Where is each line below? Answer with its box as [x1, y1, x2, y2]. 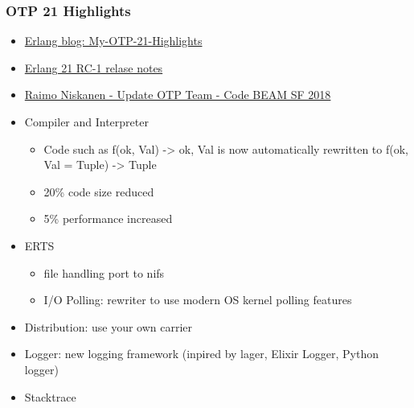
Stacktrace [24, 388, 76, 405]
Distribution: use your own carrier [24, 318, 193, 335]
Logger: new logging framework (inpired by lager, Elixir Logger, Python [24, 345, 379, 362]
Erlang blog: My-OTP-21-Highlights [24, 32, 203, 49]
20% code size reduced [43, 183, 154, 200]
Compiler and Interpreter [24, 113, 149, 130]
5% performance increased [43, 210, 173, 227]
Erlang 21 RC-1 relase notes [24, 59, 163, 76]
